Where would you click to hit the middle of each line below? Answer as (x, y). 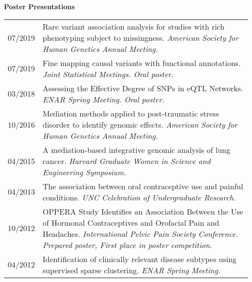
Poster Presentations (39, 6)
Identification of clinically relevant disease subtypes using (140, 259)
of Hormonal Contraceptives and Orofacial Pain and (131, 222)
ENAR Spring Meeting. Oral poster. (104, 99)
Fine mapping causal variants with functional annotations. (142, 63)
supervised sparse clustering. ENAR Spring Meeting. (132, 270)
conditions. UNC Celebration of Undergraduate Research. (139, 197)
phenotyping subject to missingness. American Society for (141, 37)
